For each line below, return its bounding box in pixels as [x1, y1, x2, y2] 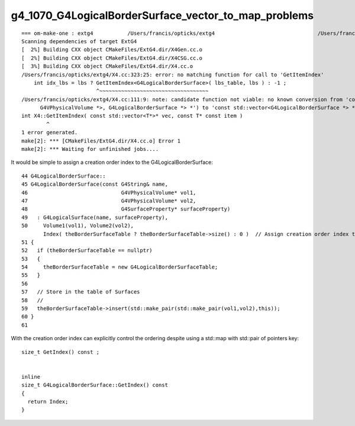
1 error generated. [21, 129, 78, 136]
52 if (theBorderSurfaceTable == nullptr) [21, 247, 153, 254]
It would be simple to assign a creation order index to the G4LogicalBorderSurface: [11, 159, 213, 166]
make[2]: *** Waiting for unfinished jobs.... [21, 146, 159, 153]
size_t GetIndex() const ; [21, 348, 100, 355]
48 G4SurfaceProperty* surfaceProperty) [21, 206, 231, 212]
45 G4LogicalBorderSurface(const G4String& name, [21, 181, 169, 188]
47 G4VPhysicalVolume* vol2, [21, 197, 196, 204]
